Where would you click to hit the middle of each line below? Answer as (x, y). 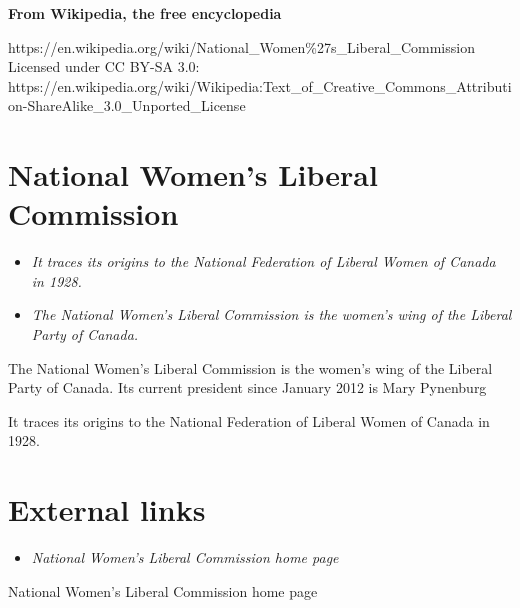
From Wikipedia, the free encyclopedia (145, 13)
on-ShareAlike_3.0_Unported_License (127, 105)
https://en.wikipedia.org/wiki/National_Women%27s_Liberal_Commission (241, 46)
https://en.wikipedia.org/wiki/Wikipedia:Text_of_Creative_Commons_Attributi (260, 85)
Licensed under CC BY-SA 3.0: (104, 66)
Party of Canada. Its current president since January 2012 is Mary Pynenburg (247, 387)
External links (107, 509)
